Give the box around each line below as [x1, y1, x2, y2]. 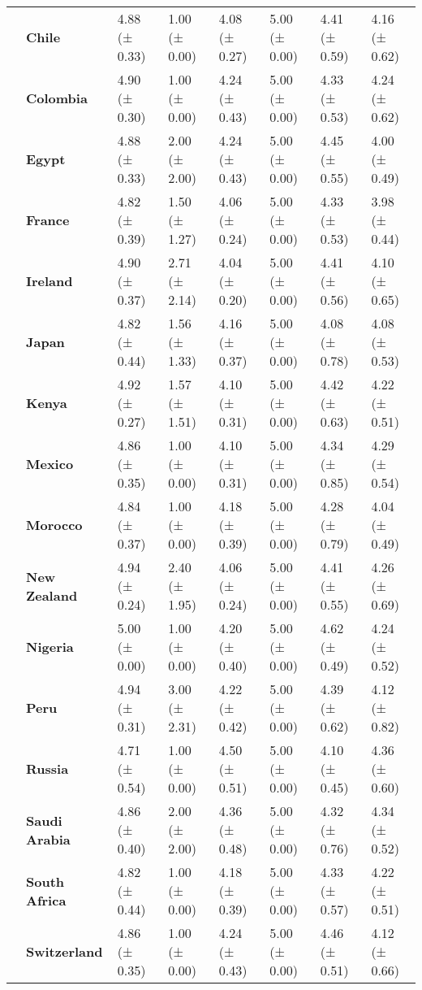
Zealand [26, 585, 78, 605]
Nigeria [26, 637, 74, 656]
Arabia [26, 829, 71, 849]
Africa [26, 890, 67, 910]
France [26, 211, 70, 229]
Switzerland [26, 942, 103, 961]
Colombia [26, 89, 88, 107]
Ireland [26, 271, 73, 290]
